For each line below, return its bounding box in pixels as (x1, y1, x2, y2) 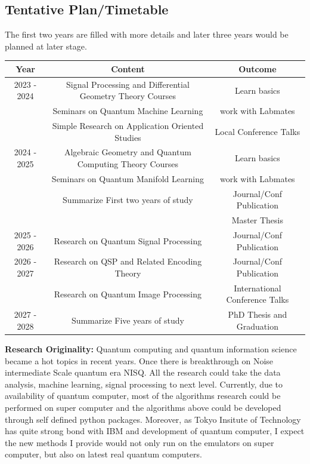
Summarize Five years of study (71, 314, 184, 327)
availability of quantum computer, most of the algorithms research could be (5, 389, 281, 402)
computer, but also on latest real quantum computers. (5, 448, 202, 460)
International (234, 281, 281, 294)
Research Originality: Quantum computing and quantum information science (5, 343, 297, 355)
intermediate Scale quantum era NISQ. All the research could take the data (5, 366, 281, 379)
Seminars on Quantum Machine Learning (52, 105, 203, 117)
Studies (114, 131, 141, 143)
